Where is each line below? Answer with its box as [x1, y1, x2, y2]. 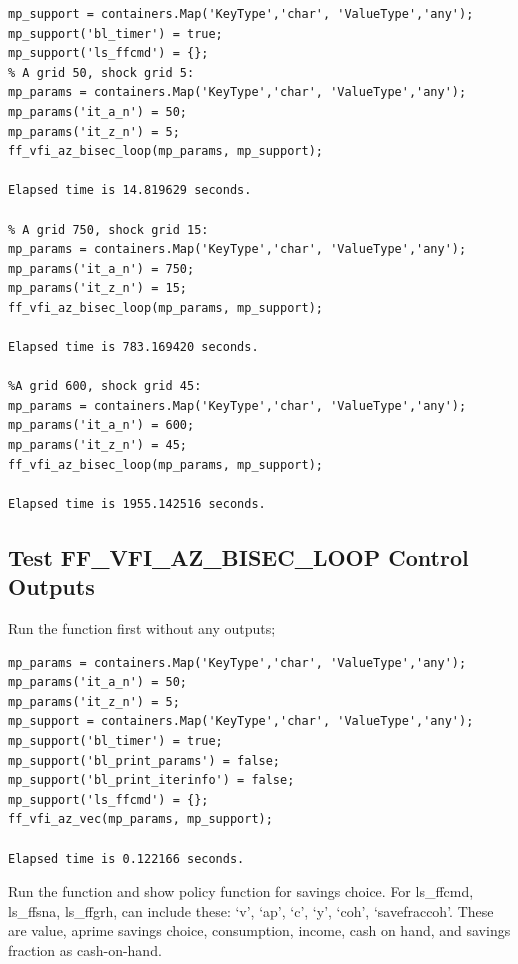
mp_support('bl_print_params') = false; [8, 753, 281, 768]
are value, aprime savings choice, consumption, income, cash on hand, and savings [8, 920, 511, 941]
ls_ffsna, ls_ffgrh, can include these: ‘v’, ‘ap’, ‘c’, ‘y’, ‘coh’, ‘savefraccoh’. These [8, 900, 494, 921]
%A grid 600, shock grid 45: [8, 379, 202, 394]
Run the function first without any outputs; [8, 618, 276, 639]
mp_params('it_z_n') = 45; [8, 438, 187, 453]
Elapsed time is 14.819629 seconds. [8, 183, 252, 198]
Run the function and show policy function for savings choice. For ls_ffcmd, [8, 881, 474, 902]
